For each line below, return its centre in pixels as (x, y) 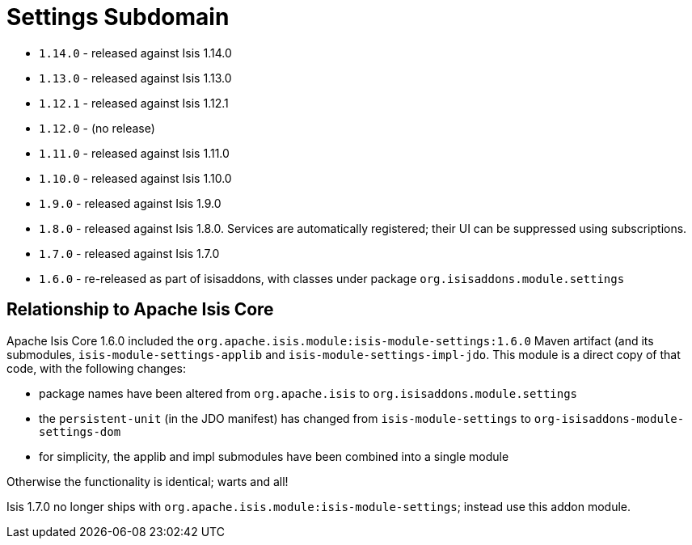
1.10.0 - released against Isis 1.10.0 (135, 178)
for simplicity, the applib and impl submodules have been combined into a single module (274, 456)
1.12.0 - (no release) (97, 128)
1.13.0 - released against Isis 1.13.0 (135, 78)
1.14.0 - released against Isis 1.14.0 (135, 53)
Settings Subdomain (118, 17)
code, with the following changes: (97, 368)
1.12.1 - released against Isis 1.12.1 (134, 103)
